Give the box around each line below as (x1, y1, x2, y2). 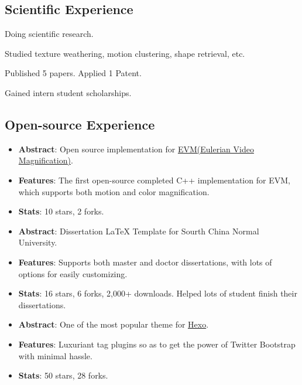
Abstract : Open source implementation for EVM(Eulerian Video (18, 142, 254, 155)
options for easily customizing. (18, 267, 128, 280)
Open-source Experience (5, 115, 155, 133)
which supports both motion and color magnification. (18, 185, 210, 197)
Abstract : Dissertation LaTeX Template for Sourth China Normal (18, 224, 259, 237)
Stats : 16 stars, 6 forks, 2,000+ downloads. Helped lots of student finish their (18, 287, 297, 299)
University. (18, 236, 57, 248)
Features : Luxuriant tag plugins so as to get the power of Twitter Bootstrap (18, 338, 296, 350)
